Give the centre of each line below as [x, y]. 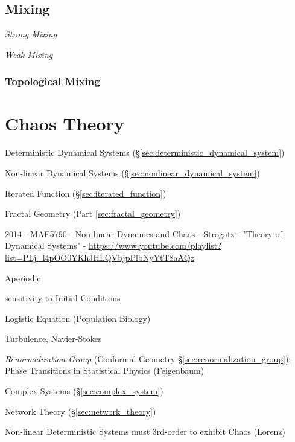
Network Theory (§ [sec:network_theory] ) [81, 411]
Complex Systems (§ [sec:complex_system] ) [84, 391]
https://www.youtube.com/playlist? [155, 245]
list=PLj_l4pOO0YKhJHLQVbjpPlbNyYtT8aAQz [100, 257]
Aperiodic [23, 277]
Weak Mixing [29, 54]
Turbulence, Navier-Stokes [53, 338]
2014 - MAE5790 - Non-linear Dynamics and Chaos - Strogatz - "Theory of [144, 233]
